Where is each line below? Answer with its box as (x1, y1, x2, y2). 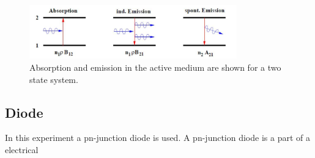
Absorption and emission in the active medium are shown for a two (29, 60, 281, 73)
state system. (29, 73, 78, 85)
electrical (5, 143, 39, 156)
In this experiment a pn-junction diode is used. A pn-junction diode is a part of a (5, 131, 310, 144)
